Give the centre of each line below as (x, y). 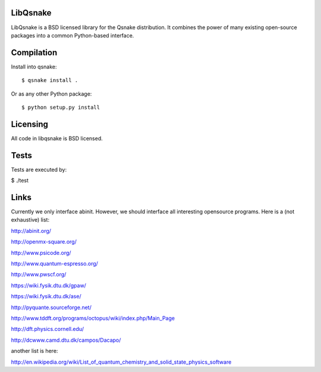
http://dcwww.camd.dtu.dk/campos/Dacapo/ (66, 340)
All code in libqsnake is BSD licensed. (57, 138)
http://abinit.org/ (31, 231)
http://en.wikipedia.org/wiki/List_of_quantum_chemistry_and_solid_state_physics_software (121, 362)
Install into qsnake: (34, 67)
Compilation (34, 53)
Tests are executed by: (39, 169)
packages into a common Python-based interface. (73, 35)
